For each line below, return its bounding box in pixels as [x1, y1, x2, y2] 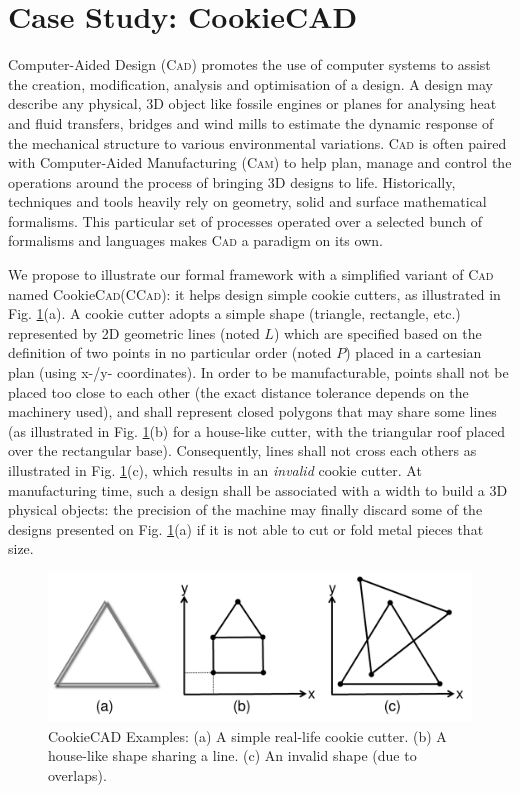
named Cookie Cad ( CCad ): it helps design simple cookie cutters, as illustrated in [8, 283, 501, 304]
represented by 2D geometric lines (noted [8, 322, 260, 343]
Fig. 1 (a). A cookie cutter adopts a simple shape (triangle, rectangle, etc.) [8, 303, 461, 324]
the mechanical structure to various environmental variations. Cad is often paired [8, 132, 507, 153]
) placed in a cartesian [345, 342, 482, 363]
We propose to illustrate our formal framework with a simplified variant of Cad [8, 264, 494, 285]
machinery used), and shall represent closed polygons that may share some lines [8, 401, 497, 422]
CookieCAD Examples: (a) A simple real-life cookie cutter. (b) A [48, 725, 447, 746]
